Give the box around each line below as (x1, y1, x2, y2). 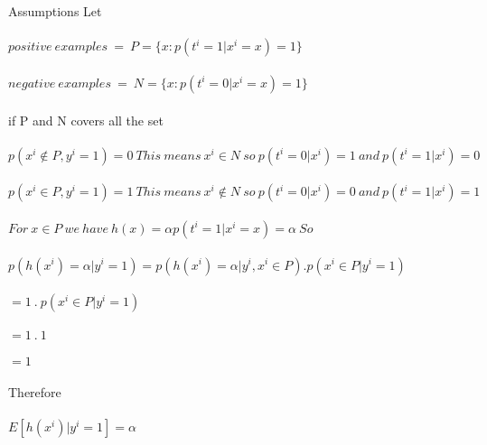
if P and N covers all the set (8, 110, 164, 129)
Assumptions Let (8, 2, 102, 21)
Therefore (8, 382, 61, 401)
